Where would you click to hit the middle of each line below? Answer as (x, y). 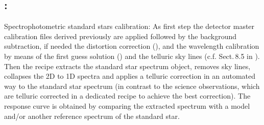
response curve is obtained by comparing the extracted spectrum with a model (127, 105)
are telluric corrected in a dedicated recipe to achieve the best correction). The (127, 96)
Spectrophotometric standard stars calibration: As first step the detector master (129, 26)
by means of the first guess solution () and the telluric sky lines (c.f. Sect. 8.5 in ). (132, 56)
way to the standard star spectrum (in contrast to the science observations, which (132, 86)
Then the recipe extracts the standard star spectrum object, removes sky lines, (127, 66)
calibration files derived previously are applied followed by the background (121, 36)
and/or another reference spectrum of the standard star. (92, 116)
